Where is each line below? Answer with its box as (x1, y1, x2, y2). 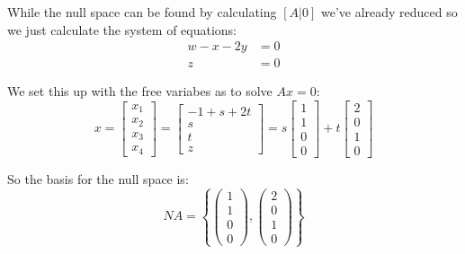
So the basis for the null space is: (7, 169, 189, 188)
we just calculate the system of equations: (7, 20, 237, 39)
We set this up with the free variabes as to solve (7, 82, 273, 101)
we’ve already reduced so (320, 3, 458, 21)
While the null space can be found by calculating (7, 3, 277, 21)
